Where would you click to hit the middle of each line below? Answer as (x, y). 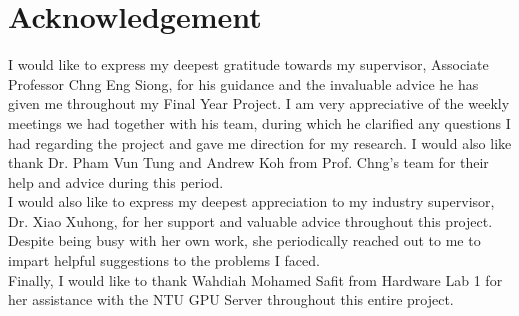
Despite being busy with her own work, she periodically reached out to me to (244, 240)
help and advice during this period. (116, 181)
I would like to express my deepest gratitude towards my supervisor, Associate (248, 64)
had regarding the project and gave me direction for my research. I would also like (260, 142)
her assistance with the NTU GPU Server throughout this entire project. (231, 299)
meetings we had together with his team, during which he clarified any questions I (259, 122)
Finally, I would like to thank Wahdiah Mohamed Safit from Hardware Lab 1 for (255, 279)
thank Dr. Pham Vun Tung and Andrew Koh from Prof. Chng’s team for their (248, 162)
